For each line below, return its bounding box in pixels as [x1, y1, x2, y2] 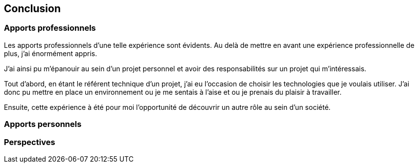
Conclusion [4, 2, 61, 15]
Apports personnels [4, 119, 82, 129]
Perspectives [4, 137, 55, 147]
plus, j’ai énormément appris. [4, 49, 97, 58]
